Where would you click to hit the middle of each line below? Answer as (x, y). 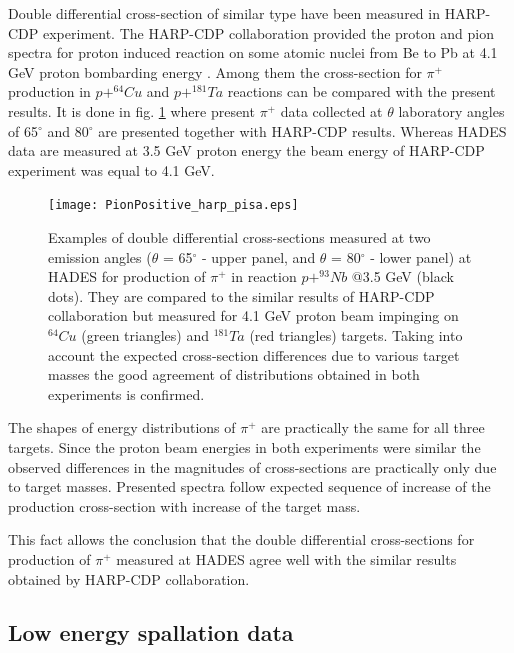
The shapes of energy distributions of (122, 427)
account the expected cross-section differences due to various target (254, 354)
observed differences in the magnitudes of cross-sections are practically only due (252, 466)
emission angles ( (100, 256)
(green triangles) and (145, 334)
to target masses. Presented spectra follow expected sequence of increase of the (249, 486)
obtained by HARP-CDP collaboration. (129, 578)
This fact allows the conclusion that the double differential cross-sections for (241, 539)
